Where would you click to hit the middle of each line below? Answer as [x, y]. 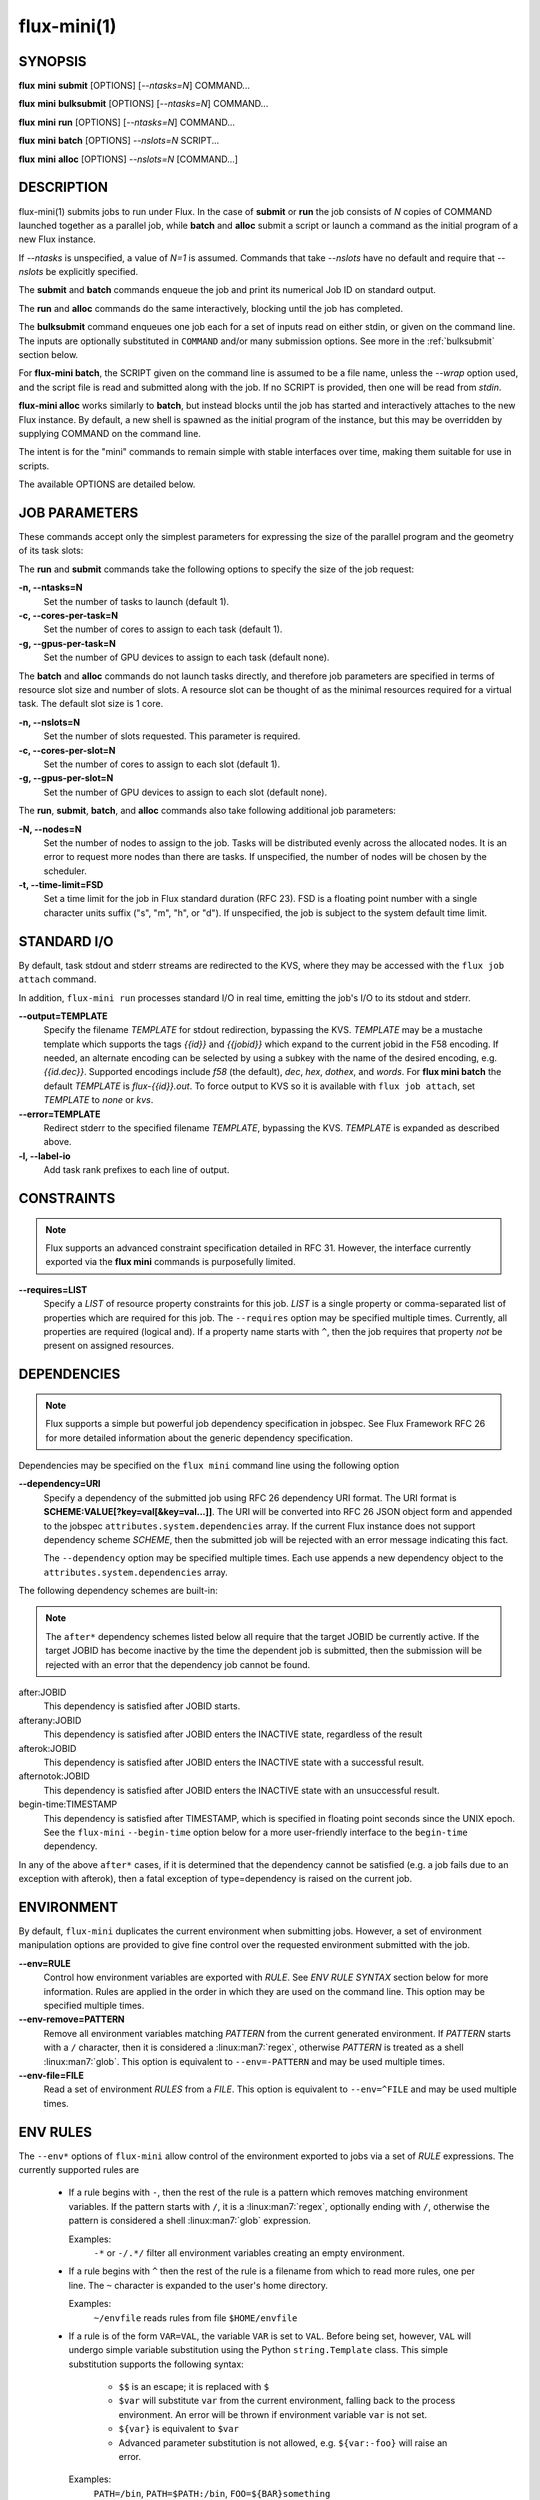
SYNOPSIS [52, 61]
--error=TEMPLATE [59, 1114]
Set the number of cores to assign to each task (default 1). [163, 629]
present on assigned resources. [109, 1346]
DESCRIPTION [63, 187]
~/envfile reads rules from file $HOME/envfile [195, 2317]
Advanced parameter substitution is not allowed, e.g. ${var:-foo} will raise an [283, 2442]
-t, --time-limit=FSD [61, 885]
